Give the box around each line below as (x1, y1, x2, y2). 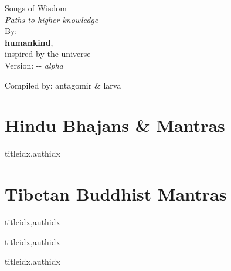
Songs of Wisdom (5, 2, 67, 13)
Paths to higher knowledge (5, 13, 98, 25)
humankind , (5, 36, 53, 48)
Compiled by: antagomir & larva (5, 79, 121, 91)
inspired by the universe (5, 48, 91, 60)
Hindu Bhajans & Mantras (5, 113, 225, 137)
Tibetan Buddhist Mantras (5, 182, 227, 206)
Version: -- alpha (5, 59, 63, 71)
